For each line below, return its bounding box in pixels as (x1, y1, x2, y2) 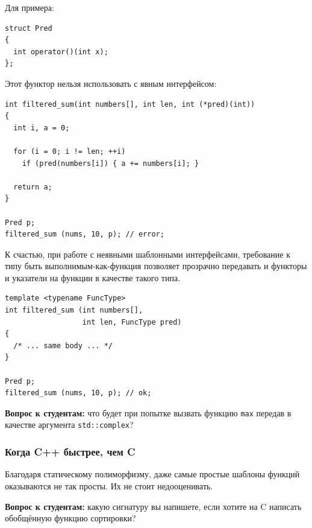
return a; (13, 182, 52, 191)
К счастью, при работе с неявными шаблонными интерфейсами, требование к (5, 247, 290, 260)
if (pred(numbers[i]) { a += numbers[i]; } (22, 159, 199, 168)
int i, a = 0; (13, 123, 70, 132)
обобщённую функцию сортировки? (5, 512, 136, 524)
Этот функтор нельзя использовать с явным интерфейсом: (5, 77, 217, 89)
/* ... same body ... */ (13, 341, 113, 350)
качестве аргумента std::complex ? (5, 418, 134, 431)
